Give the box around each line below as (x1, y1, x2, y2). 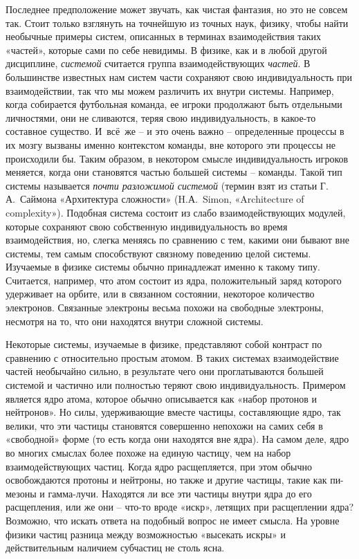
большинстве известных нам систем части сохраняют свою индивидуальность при (6, 69, 353, 84)
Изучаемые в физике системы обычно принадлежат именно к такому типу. (6, 259, 320, 274)
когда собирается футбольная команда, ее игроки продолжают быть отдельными (6, 97, 342, 111)
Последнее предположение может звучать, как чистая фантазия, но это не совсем (6, 2, 348, 16)
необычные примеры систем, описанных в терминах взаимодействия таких (6, 29, 322, 44)
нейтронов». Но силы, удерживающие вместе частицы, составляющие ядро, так (6, 405, 341, 419)
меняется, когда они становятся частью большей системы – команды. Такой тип (6, 165, 342, 179)
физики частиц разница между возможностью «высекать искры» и (6, 526, 286, 541)
